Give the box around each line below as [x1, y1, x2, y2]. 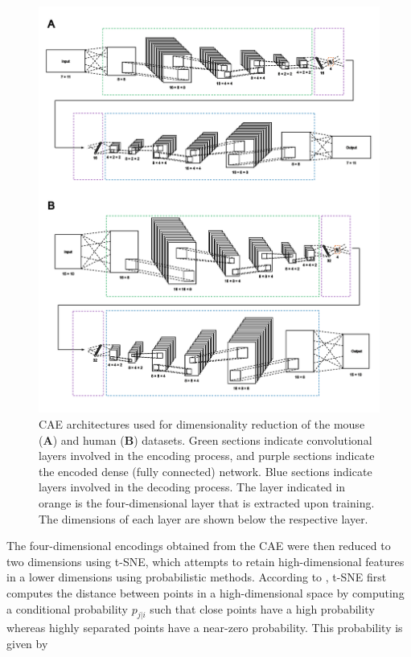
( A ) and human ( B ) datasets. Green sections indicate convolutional [39, 431, 372, 448]
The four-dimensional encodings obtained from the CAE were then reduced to [6, 537, 391, 554]
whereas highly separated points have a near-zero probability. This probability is [6, 619, 403, 636]
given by [6, 634, 48, 651]
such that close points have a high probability [150, 600, 375, 617]
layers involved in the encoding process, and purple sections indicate [39, 447, 375, 464]
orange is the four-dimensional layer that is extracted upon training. [39, 495, 375, 511]
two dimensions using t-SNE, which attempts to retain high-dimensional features [6, 552, 405, 569]
